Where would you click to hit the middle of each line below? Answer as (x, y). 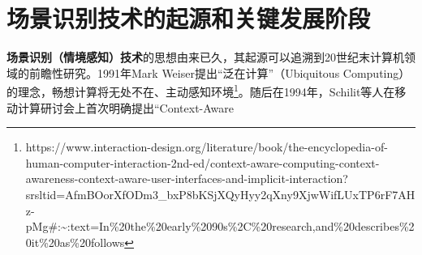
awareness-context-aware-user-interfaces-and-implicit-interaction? (187, 178)
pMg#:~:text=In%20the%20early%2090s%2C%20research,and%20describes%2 (220, 226)
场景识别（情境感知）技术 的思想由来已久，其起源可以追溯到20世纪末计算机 (205, 57)
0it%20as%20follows (75, 242)
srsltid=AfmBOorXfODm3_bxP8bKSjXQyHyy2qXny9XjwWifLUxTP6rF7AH (220, 194)
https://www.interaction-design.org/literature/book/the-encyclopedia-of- (207, 147)
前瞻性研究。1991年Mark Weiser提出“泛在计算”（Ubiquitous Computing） (220, 72)
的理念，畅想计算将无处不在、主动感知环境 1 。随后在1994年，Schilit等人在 (201, 90)
